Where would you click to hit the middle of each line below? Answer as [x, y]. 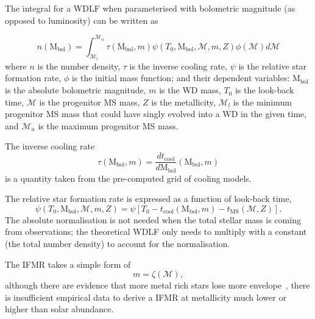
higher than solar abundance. [59, 309]
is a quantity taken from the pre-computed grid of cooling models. [128, 178]
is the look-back [264, 90]
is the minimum [262, 102]
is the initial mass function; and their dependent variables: [181, 78]
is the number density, [79, 66]
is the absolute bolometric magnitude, [76, 90]
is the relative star [272, 66]
